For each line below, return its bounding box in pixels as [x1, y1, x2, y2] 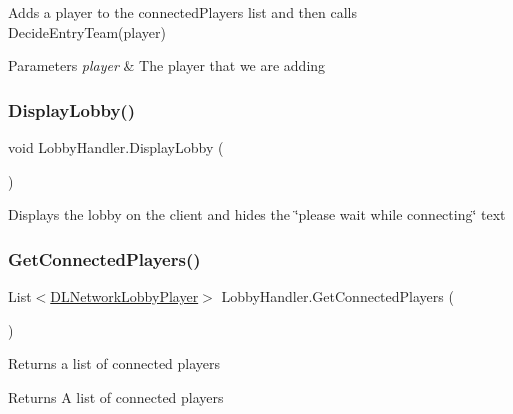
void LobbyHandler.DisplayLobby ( [8, 137, 224, 157]
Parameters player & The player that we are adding [8, 55, 326, 76]
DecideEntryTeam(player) [8, 21, 166, 42]
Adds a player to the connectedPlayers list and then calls [8, 2, 358, 22]
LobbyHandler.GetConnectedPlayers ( [221, 286, 454, 306]
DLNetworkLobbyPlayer [50, 286, 199, 306]
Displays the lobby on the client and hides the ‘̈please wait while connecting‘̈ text [8, 204, 506, 225]
